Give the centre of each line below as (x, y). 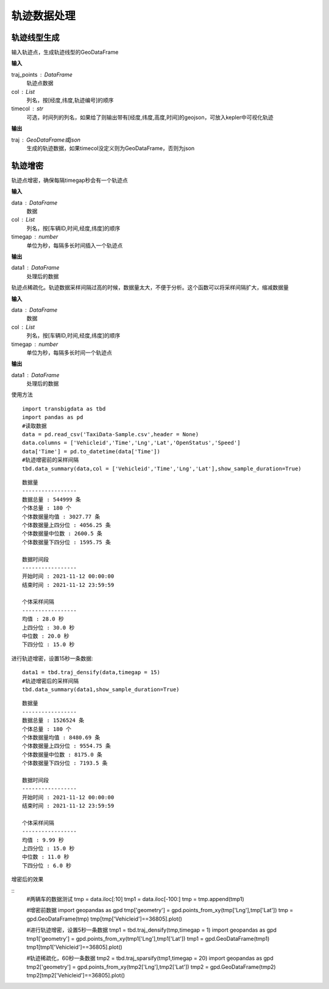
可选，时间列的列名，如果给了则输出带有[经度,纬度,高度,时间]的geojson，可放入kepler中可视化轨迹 (150, 117)
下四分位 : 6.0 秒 (47, 865)
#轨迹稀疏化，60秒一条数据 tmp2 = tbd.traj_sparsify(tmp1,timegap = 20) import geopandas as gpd (150, 958)
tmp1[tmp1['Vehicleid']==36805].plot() (75, 947)
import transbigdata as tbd (64, 408)
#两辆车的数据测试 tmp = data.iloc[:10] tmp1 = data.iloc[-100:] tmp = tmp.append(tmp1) (135, 899)
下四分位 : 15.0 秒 (48, 645)
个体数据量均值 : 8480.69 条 (61, 737)
